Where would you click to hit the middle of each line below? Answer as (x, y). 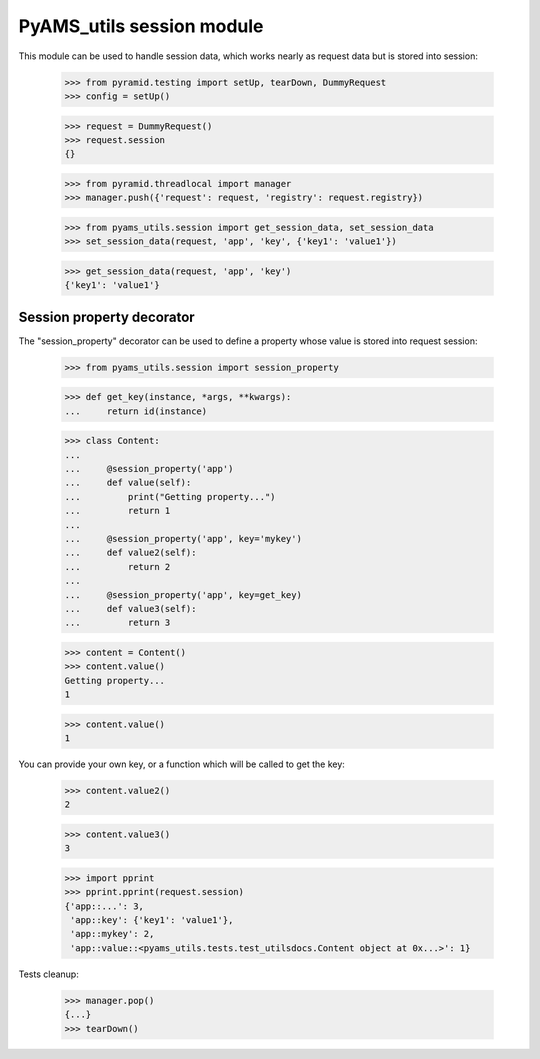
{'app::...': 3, (104, 906)
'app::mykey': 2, (112, 934)
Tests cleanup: (48, 974)
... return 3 (117, 623)
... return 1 (117, 511)
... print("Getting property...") (170, 496)
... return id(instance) (136, 411)
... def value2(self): (130, 553)
